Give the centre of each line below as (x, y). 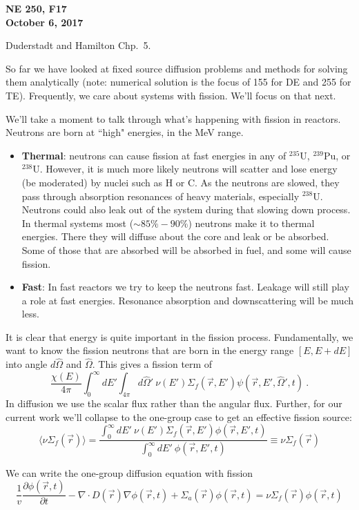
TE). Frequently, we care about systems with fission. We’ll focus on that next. (171, 95)
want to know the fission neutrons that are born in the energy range (150, 350)
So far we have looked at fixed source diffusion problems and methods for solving (177, 68)
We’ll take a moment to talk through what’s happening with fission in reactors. (173, 118)
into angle (27, 364)
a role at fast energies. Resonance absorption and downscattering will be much (188, 300)
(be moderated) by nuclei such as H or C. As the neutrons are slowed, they (181, 182)
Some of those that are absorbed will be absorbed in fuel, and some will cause (186, 249)
